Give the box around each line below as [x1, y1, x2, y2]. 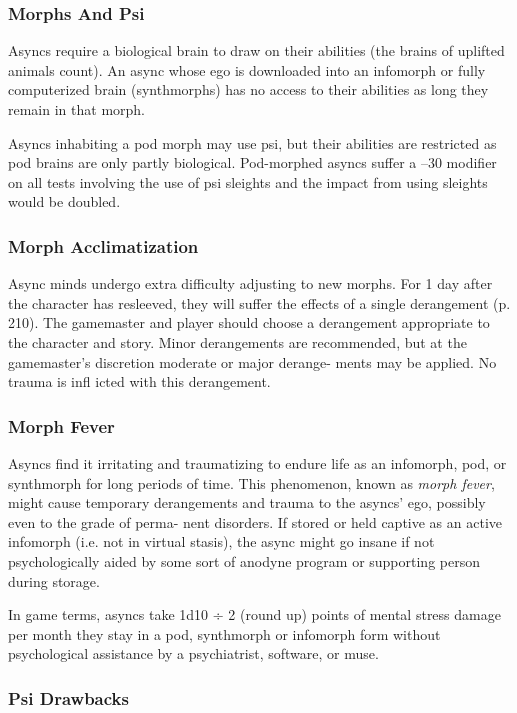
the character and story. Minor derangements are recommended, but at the [8, 331, 467, 352]
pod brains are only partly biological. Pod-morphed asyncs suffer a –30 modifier [8, 152, 497, 173]
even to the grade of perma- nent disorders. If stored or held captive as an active [8, 511, 503, 532]
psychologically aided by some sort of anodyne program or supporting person [8, 550, 480, 571]
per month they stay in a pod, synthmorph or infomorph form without [8, 623, 441, 644]
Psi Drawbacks [8, 685, 129, 710]
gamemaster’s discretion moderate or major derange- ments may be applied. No [8, 351, 497, 372]
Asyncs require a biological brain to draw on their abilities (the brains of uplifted [8, 40, 505, 61]
